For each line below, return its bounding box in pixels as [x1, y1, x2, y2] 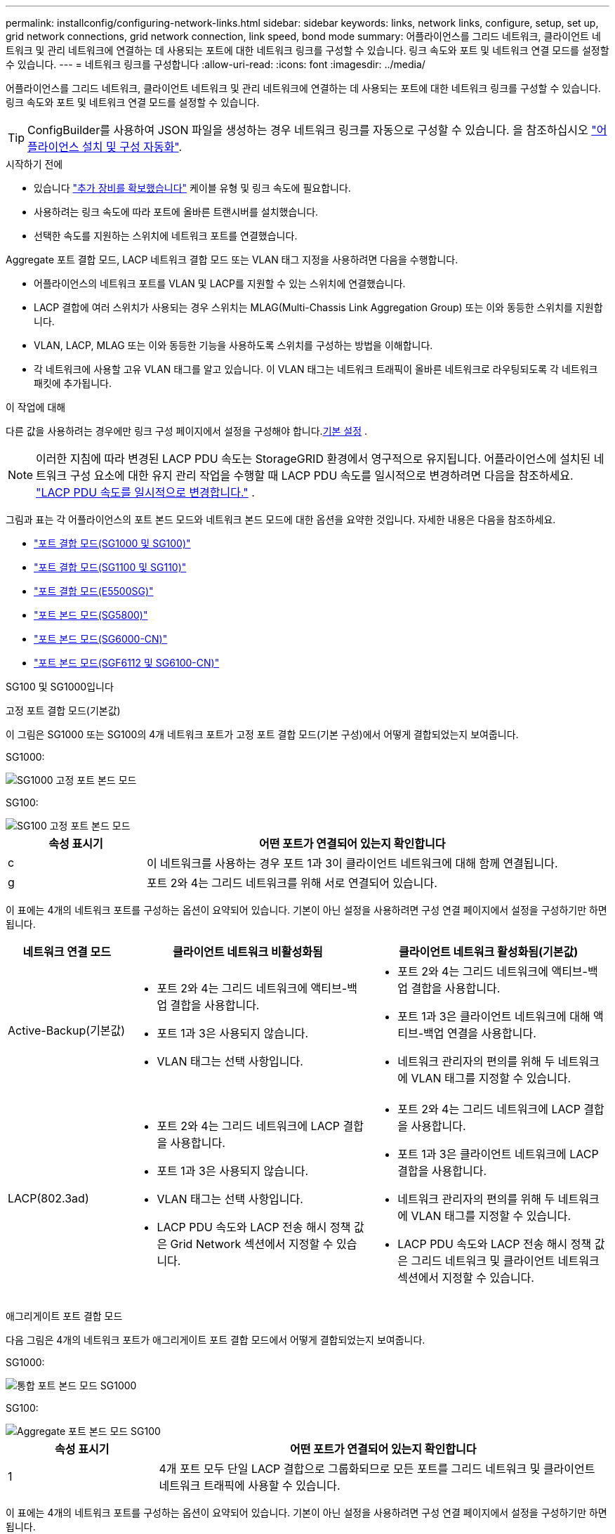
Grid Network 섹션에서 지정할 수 [170, 1237, 333, 1251]
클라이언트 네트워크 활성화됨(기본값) [399, 945, 578, 959]
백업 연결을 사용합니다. [423, 1026, 536, 1040]
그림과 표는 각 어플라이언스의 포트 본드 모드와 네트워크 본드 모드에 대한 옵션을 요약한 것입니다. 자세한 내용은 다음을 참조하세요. [6, 513, 556, 525]
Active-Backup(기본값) [8, 1023, 126, 1037]
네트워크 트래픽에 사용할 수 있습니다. [159, 1479, 340, 1493]
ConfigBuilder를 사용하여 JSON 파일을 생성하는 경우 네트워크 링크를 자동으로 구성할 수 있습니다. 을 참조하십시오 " [27, 123, 597, 137]
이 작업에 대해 [6, 401, 66, 413]
